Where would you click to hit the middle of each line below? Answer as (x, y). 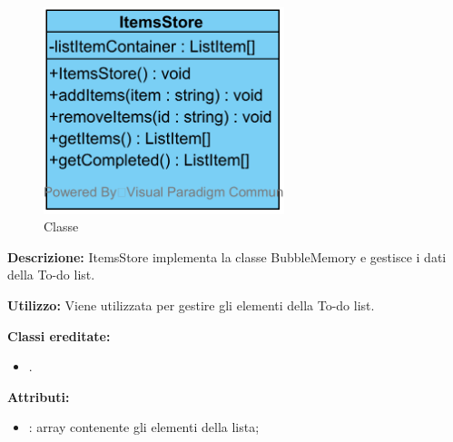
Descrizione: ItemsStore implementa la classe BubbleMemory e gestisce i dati (227, 256)
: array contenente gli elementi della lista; (144, 427)
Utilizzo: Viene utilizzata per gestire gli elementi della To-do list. (191, 304)
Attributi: (39, 396)
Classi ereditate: (59, 335)
